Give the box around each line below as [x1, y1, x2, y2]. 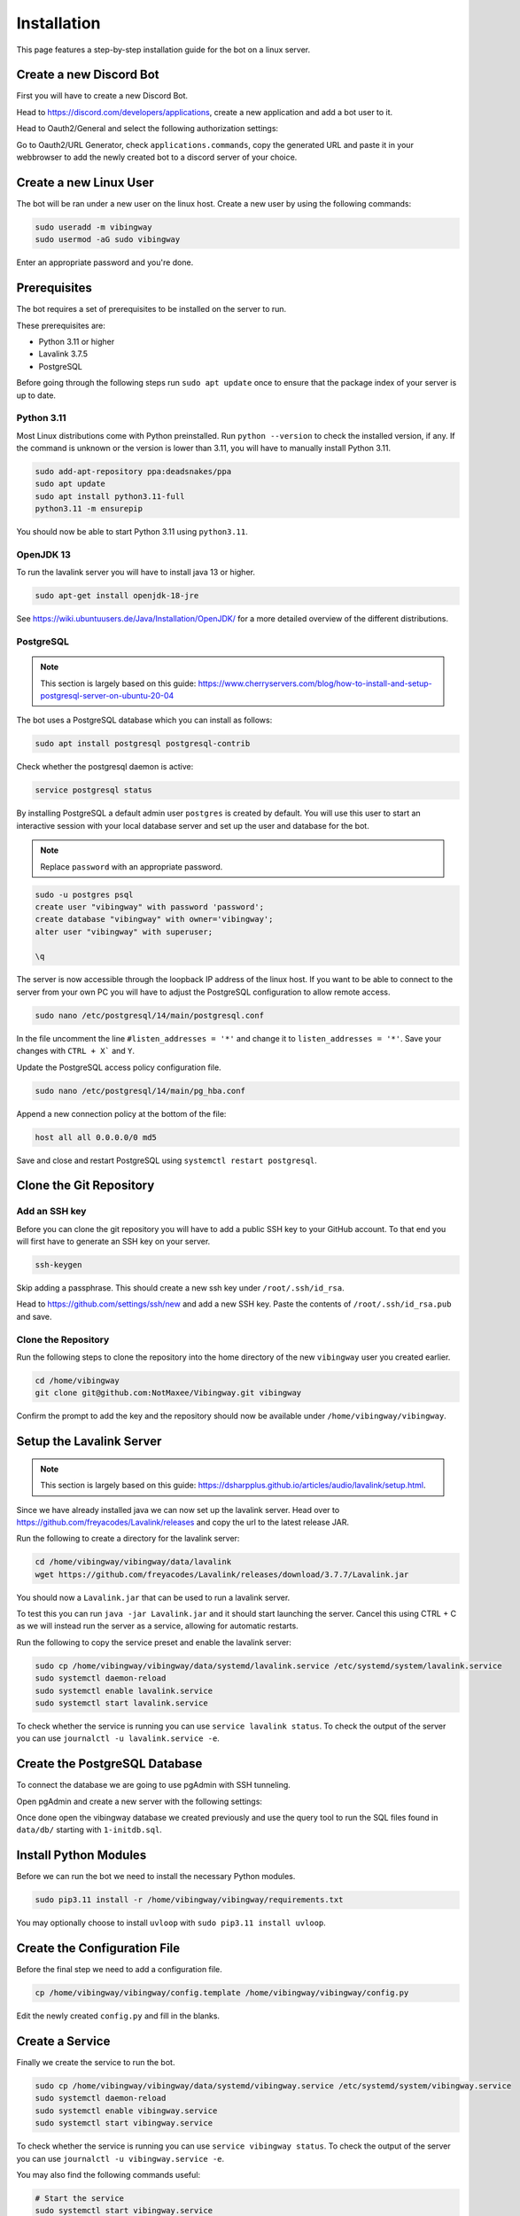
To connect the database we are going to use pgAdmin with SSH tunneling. [16, 1780, 291, 1791]
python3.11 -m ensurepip [35, 503, 144, 514]
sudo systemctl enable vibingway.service [35, 2105, 218, 2116]
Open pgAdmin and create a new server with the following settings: [16, 1796, 263, 1806]
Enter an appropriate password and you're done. [16, 257, 194, 268]
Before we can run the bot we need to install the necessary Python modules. [16, 1871, 296, 1882]
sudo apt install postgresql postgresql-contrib [35, 738, 251, 749]
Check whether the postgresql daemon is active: [16, 761, 194, 772]
